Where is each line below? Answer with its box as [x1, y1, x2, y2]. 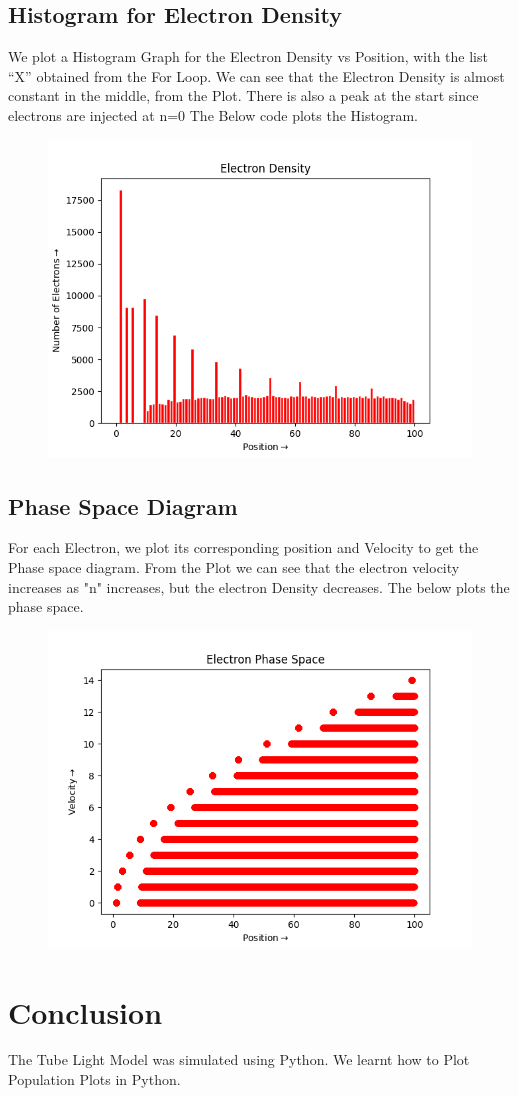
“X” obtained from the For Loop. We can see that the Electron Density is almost [8, 65, 505, 86]
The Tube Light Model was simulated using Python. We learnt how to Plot [8, 1049, 470, 1070]
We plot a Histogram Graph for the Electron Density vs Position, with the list [8, 46, 488, 67]
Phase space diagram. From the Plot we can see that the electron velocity [8, 556, 460, 577]
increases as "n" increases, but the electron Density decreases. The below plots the [8, 576, 510, 597]
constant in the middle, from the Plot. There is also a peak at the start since [8, 85, 479, 106]
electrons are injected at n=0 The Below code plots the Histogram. [8, 104, 418, 125]
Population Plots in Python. [8, 1069, 181, 1090]
